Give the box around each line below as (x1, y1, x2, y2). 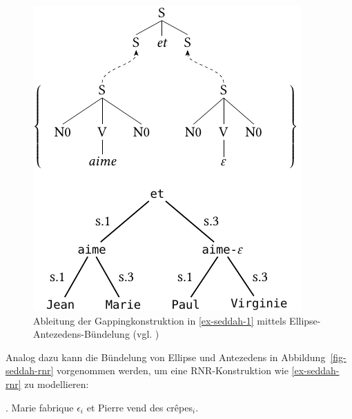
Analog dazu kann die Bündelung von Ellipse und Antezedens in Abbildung (6, 349, 326, 364)
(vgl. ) (133, 327, 159, 341)
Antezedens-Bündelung (33, 327, 130, 341)
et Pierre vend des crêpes (86, 400, 193, 414)
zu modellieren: (24, 376, 89, 391)
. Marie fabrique (6, 400, 74, 414)
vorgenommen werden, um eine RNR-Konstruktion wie (57, 363, 289, 378)
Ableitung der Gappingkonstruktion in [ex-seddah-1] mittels (33, 313, 286, 327)
